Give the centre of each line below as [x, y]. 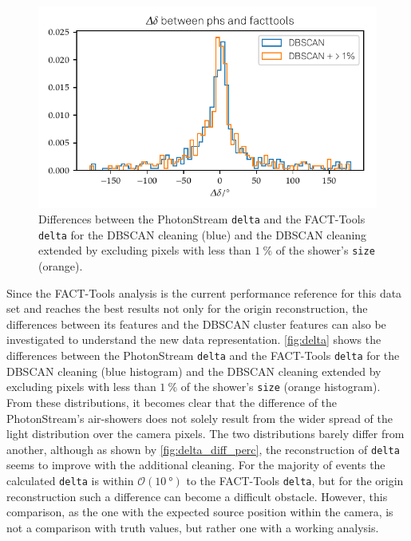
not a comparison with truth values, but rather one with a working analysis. [193, 527]
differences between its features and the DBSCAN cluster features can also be [196, 324]
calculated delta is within [70, 480]
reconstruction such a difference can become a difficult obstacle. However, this [197, 496]
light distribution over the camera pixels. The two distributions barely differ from [205, 434]
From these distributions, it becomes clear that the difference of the [172, 402]
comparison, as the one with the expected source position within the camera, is [200, 512]
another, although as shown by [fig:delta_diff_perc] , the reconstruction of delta [203, 449]
